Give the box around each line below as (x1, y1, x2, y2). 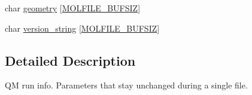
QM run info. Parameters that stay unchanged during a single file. (5, 79, 248, 91)
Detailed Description (5, 51, 136, 69)
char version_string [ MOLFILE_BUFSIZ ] (5, 22, 160, 34)
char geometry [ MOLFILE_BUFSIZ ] (5, 2, 141, 14)
